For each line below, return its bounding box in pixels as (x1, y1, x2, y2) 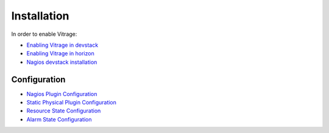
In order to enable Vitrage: (11, 30, 77, 38)
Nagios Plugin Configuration (26, 90, 97, 97)
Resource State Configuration (26, 107, 101, 115)
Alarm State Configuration (26, 115, 92, 123)
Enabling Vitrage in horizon (26, 50, 94, 57)
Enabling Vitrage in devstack (26, 41, 99, 49)
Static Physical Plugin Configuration (26, 99, 117, 106)
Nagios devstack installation (26, 58, 97, 66)
